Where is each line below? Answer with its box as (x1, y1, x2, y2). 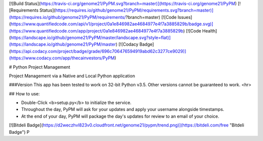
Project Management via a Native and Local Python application (9, 73, 135, 79)
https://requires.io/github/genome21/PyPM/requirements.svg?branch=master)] (55, 7, 214, 13)
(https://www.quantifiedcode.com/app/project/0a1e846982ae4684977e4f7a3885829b (9, 28, 184, 34)
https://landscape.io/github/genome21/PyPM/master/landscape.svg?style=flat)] (10, 35, 171, 40)
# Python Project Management (9, 64, 71, 70)
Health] (202, 28, 217, 34)
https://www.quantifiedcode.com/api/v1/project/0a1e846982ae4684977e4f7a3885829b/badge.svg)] (10, 21, 214, 27)
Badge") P (9, 129, 30, 135)
